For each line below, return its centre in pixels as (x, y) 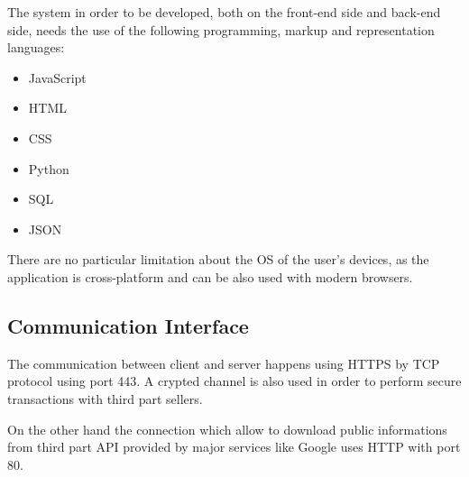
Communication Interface (128, 325)
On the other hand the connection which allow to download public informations (227, 429)
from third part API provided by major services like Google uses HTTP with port (234, 447)
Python (49, 168)
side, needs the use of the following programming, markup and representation (221, 29)
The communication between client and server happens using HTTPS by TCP (224, 363)
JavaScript (57, 77)
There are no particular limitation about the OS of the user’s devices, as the (218, 259)
